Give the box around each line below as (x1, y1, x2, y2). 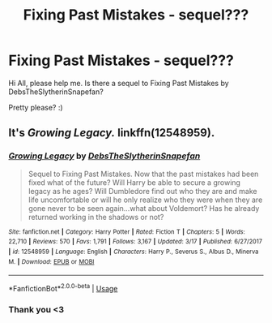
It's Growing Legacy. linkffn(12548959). (8, 126, 215, 140)
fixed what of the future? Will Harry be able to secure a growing (28, 177, 241, 187)
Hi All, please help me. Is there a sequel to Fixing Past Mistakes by (8, 78, 229, 88)
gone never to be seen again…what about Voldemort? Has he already (28, 203, 260, 213)
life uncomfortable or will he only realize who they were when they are (28, 195, 263, 205)
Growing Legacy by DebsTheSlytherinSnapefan (8, 150, 201, 161)
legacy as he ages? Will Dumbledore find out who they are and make (28, 186, 257, 196)
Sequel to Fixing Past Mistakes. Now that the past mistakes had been (28, 169, 259, 179)
